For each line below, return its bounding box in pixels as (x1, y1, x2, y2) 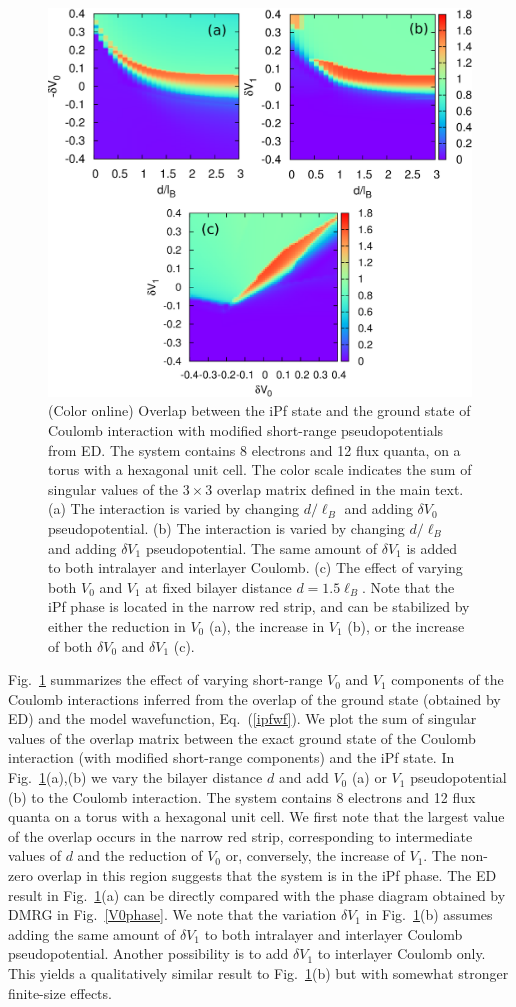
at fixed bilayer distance (145, 576, 292, 597)
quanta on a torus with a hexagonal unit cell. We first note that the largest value (8, 806, 505, 827)
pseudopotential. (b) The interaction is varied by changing (48, 517, 405, 538)
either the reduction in (48, 615, 186, 636)
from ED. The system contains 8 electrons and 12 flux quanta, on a (48, 439, 461, 460)
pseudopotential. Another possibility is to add (8, 943, 289, 964)
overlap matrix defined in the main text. (216, 478, 464, 499)
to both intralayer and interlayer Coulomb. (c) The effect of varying (48, 557, 463, 578)
